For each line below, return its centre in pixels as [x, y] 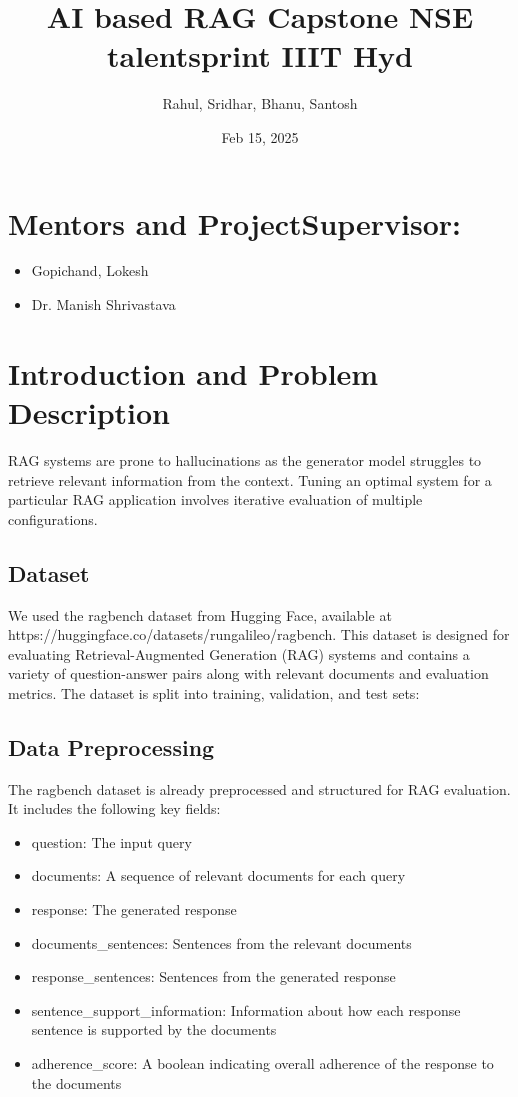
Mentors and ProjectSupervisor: [235, 222]
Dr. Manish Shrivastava [103, 304]
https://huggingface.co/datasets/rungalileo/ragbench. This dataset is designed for [259, 634]
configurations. [53, 518]
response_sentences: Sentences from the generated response [213, 976]
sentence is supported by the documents [154, 1029]
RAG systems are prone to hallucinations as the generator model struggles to [245, 459]
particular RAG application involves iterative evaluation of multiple [215, 499]
